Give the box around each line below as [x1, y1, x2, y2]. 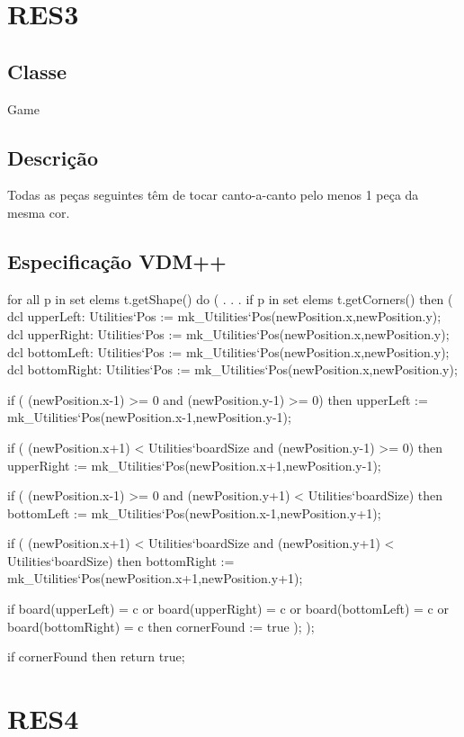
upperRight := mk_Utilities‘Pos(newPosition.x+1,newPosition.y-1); [7, 455, 381, 474]
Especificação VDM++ [7, 247, 227, 274]
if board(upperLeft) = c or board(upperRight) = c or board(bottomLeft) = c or [7, 599, 449, 618]
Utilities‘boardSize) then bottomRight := [7, 551, 235, 570]
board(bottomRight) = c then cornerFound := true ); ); [7, 616, 315, 635]
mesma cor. [7, 202, 70, 221]
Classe [7, 57, 67, 85]
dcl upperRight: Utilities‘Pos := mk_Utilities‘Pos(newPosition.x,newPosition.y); [7, 324, 450, 343]
